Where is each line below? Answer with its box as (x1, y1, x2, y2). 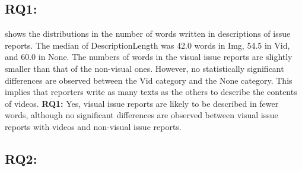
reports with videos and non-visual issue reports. (5, 120, 182, 132)
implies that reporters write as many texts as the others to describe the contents (5, 85, 297, 98)
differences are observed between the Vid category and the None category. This (5, 74, 293, 86)
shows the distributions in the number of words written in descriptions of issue (5, 27, 291, 40)
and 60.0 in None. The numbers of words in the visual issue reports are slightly (5, 50, 293, 63)
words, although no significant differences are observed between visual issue (5, 109, 278, 121)
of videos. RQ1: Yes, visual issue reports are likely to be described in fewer (5, 97, 279, 109)
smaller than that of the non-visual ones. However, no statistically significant (5, 62, 284, 74)
